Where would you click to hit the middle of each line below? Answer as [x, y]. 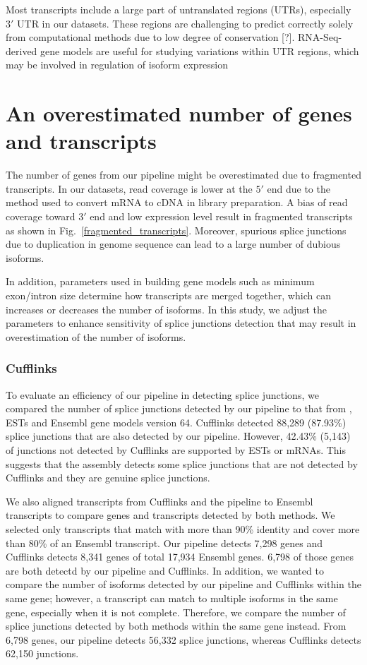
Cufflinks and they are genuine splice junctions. [108, 478]
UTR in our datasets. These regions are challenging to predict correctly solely [185, 23]
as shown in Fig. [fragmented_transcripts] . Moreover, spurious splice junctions [176, 230]
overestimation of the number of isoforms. [96, 336]
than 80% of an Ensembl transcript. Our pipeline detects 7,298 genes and [164, 543]
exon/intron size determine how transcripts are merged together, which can [168, 295]
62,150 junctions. [42, 653]
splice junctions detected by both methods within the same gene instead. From [176, 626]
